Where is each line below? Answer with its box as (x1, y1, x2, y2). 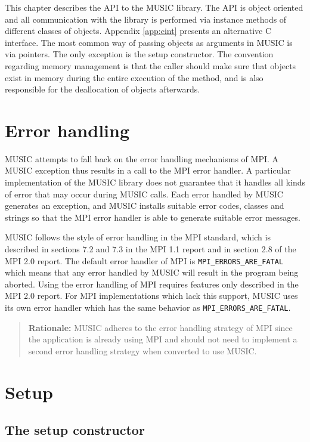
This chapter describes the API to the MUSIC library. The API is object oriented (5, 1, 303, 13)
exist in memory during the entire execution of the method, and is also (5, 71, 263, 84)
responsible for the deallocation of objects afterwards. (5, 83, 200, 95)
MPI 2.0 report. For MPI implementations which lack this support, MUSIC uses (5, 289, 298, 302)
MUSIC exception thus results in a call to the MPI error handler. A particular (5, 164, 291, 177)
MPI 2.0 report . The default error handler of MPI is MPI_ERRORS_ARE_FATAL (5, 254, 284, 267)
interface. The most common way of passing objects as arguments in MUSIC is (5, 36, 293, 48)
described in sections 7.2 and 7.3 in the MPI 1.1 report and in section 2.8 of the (5, 243, 296, 255)
